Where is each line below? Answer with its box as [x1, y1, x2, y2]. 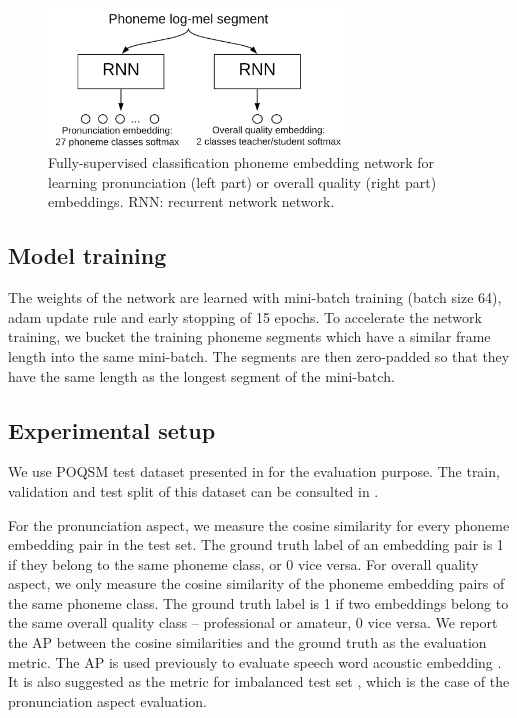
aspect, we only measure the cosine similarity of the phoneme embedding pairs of [8, 573, 505, 594]
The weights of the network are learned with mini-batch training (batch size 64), [8, 287, 502, 308]
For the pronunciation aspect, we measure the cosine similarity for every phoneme [8, 514, 510, 535]
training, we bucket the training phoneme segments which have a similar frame [8, 326, 491, 347]
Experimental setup [8, 414, 216, 445]
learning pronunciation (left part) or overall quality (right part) [48, 171, 437, 192]
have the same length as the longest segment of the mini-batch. [8, 365, 395, 386]
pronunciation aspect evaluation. [8, 690, 207, 711]
